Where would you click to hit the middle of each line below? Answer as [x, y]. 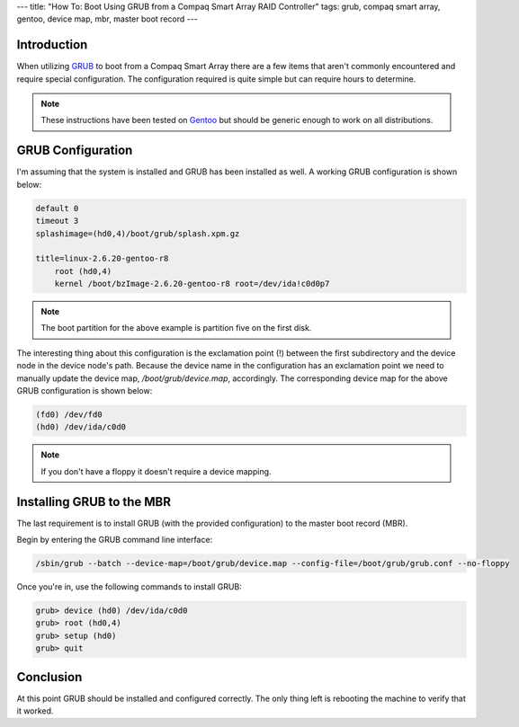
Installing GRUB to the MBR [94, 502]
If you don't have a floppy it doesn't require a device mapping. [156, 471]
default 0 [57, 208]
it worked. [35, 711]
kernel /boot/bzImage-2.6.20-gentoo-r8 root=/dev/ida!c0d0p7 [192, 284]
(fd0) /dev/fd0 [69, 415]
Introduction [52, 45]
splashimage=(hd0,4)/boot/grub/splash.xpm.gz [138, 233]
